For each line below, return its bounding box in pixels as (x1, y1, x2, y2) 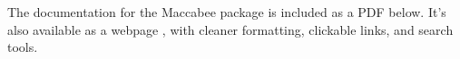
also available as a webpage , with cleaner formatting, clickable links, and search (7, 20, 454, 38)
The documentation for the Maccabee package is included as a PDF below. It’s (7, 3, 446, 21)
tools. (7, 38, 38, 56)
